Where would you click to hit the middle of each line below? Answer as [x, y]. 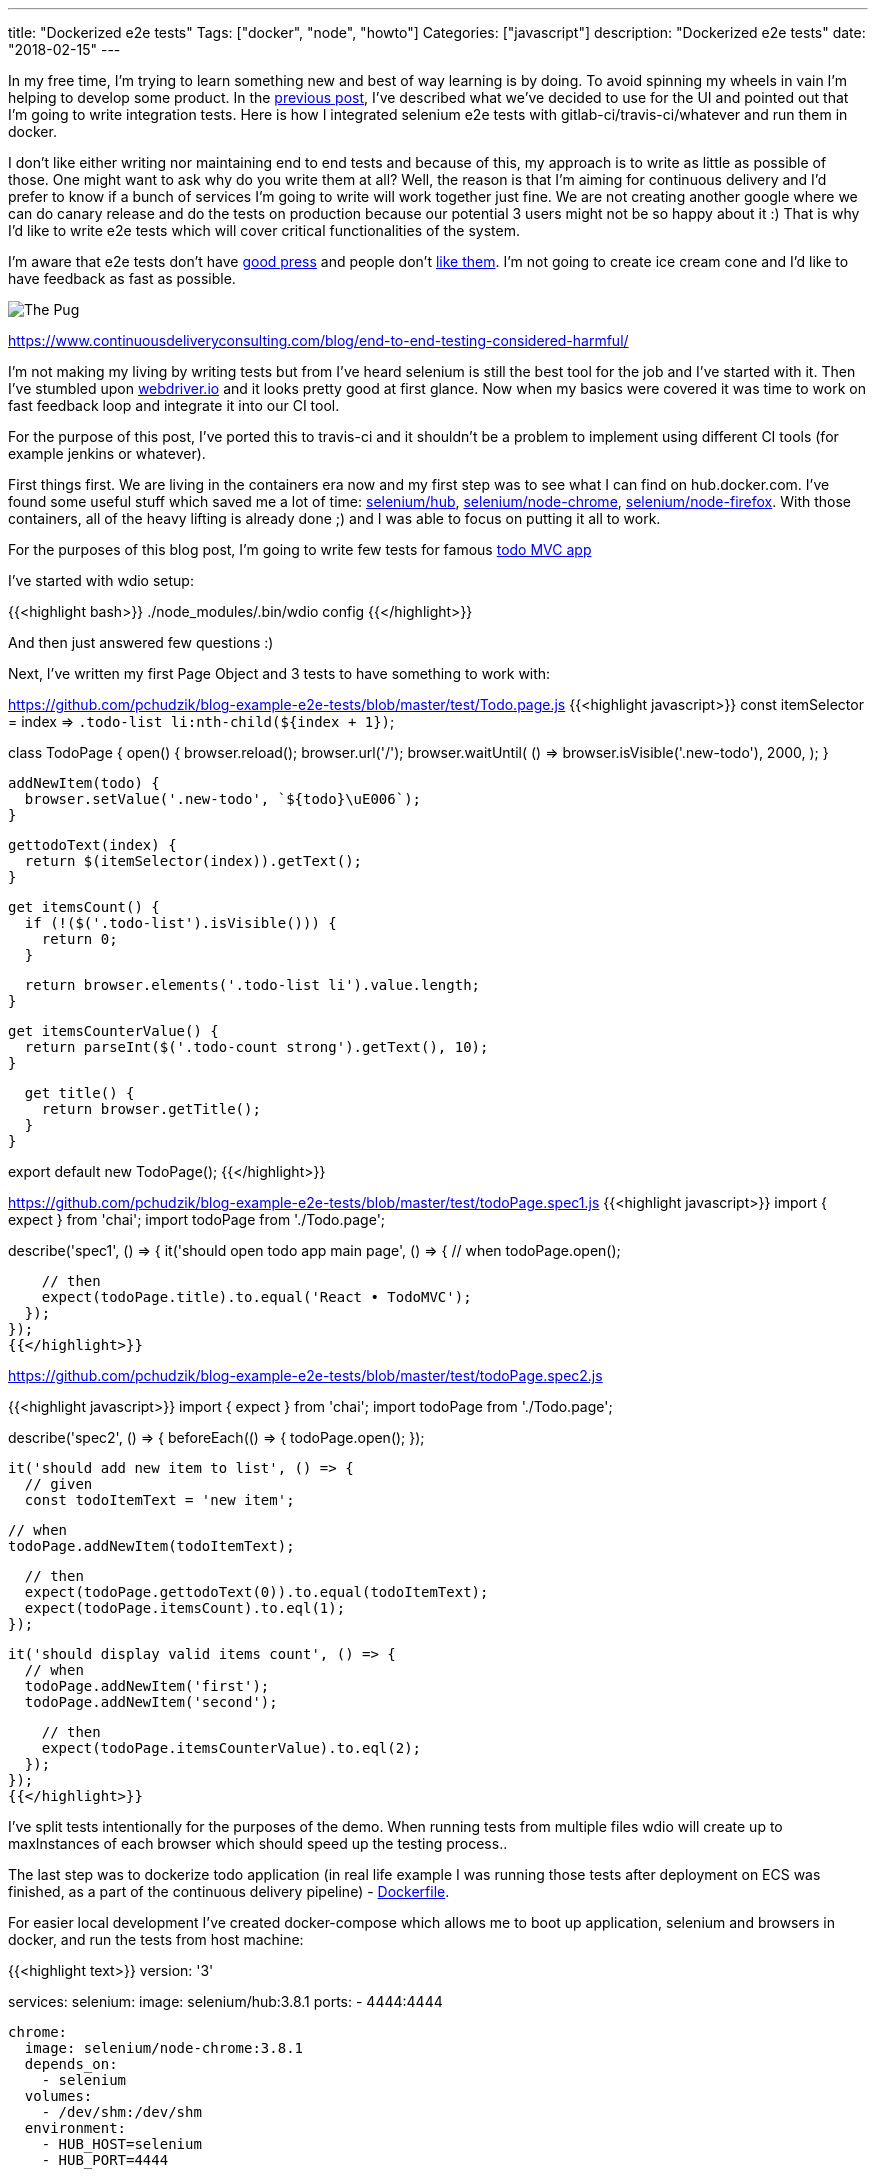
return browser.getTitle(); [151, 1109]
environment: [75, 2128]
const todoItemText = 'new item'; [159, 1500]
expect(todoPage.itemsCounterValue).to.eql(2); [231, 1748]
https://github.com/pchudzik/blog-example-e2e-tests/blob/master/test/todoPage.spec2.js [305, 1375]
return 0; [79, 939]
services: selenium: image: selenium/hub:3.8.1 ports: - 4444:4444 [225, 2001]
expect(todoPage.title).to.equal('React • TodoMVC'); [256, 1297]
